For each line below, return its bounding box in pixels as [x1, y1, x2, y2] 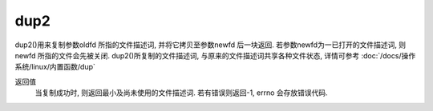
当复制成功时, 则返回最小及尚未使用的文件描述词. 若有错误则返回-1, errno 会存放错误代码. [34, 88, 328, 97]
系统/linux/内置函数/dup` [14, 62, 96, 72]
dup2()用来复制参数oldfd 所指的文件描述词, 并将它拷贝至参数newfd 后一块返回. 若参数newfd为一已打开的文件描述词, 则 [14, 40, 407, 50]
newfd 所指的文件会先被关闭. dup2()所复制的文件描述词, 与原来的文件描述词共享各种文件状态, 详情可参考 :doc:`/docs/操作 [14, 50, 416, 60]
